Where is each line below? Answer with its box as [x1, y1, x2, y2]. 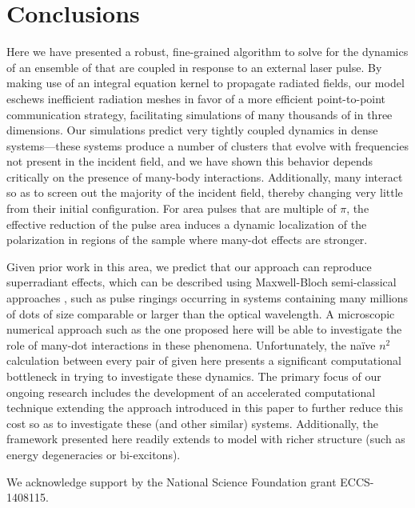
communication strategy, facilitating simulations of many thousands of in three [6, 106, 393, 122]
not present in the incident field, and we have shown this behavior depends [6, 153, 373, 170]
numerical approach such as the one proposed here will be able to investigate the [6, 321, 402, 338]
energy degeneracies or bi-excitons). [6, 446, 181, 462]
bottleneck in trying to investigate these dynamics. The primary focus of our [6, 368, 381, 384]
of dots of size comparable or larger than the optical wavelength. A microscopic [6, 305, 395, 322]
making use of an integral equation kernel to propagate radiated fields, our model [6, 74, 405, 91]
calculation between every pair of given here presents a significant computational [6, 352, 401, 369]
